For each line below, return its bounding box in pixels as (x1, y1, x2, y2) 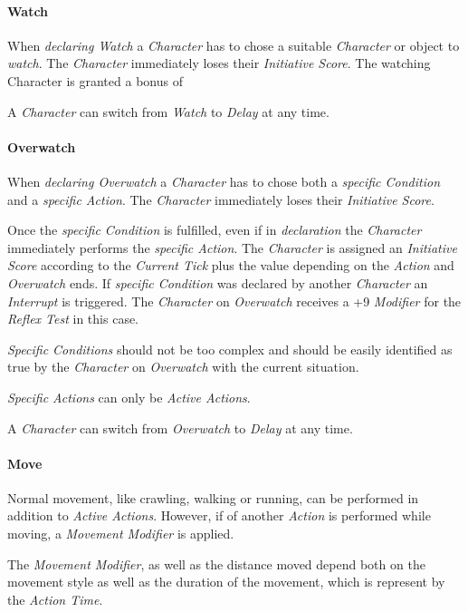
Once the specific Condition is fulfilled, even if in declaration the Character (7, 220, 422, 239)
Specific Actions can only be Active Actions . (7, 387, 251, 406)
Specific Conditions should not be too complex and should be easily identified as (7, 339, 453, 358)
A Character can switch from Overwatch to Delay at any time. (7, 418, 353, 437)
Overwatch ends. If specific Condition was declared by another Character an (7, 273, 428, 292)
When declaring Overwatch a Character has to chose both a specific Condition (7, 171, 440, 190)
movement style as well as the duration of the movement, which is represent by (7, 572, 445, 591)
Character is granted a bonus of (7, 71, 183, 90)
